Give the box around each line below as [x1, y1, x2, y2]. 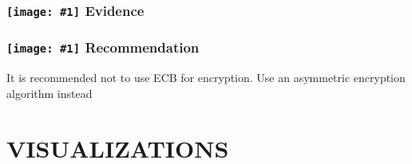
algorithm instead [6, 84, 93, 101]
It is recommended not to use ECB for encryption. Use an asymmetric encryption [6, 69, 406, 86]
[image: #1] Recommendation [6, 37, 200, 57]
